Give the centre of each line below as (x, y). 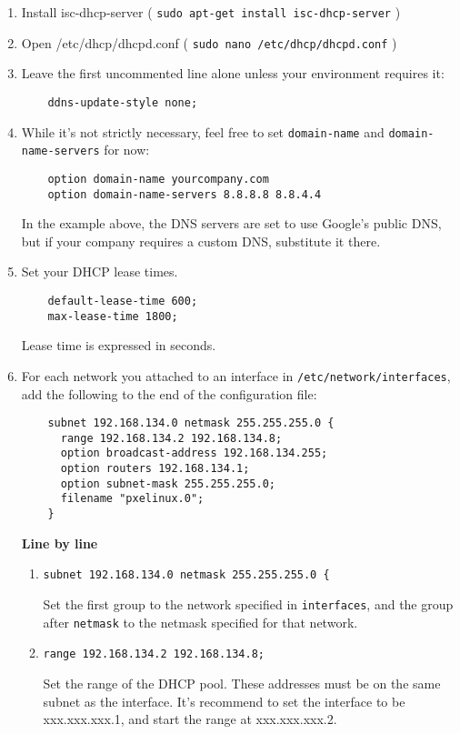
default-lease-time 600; (123, 301)
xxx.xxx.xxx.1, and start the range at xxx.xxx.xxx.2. (190, 719)
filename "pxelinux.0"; (132, 499)
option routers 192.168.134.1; (155, 469)
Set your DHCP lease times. (100, 271)
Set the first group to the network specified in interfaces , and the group (248, 603)
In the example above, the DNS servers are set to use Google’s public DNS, (231, 223)
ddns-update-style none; (123, 102)
